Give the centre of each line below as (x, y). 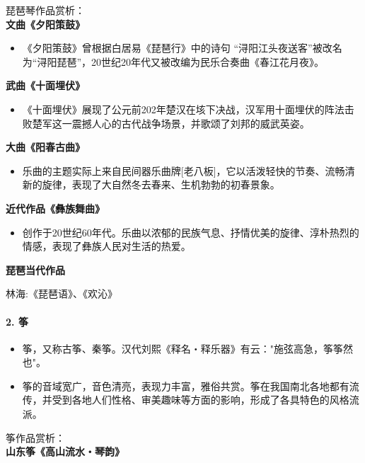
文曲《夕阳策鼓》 (45, 24)
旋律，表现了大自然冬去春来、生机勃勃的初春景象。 (161, 184)
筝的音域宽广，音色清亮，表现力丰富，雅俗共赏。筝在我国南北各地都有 (186, 385)
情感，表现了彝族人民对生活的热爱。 (106, 246)
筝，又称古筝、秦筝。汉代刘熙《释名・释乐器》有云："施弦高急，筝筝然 (188, 348)
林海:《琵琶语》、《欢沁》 (62, 293)
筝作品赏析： (35, 437)
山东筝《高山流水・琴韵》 (65, 451)
